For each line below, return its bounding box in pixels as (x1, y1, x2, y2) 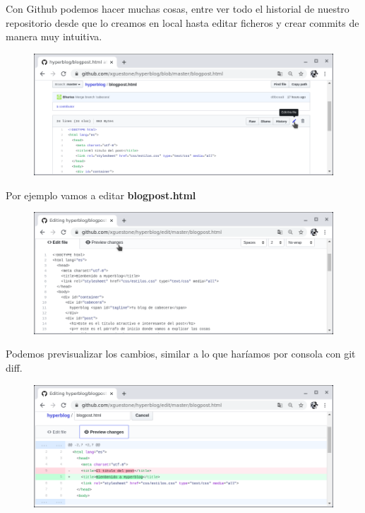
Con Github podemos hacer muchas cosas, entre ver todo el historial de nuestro (6, 1, 349, 16)
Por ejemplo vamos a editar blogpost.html (6, 187, 196, 202)
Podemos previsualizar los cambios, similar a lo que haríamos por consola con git (6, 346, 356, 361)
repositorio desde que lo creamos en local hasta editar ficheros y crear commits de (6, 15, 359, 30)
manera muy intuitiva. (6, 29, 102, 44)
